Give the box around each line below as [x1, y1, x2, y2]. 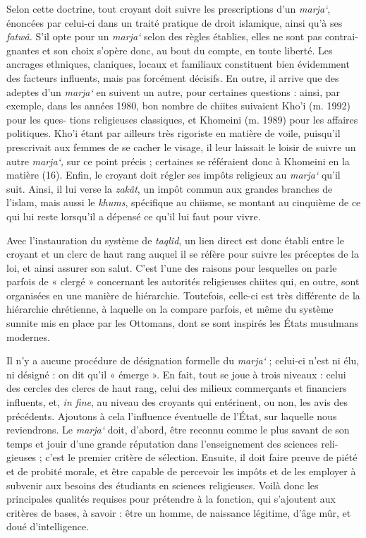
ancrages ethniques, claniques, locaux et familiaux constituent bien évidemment [6, 56, 350, 71]
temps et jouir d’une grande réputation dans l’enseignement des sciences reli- [6, 436, 338, 450]
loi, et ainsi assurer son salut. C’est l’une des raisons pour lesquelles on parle [6, 260, 337, 275]
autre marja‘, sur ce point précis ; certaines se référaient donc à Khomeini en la [6, 153, 350, 168]
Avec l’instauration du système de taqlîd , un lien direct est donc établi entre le [6, 232, 344, 247]
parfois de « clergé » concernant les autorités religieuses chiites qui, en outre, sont [6, 274, 360, 289]
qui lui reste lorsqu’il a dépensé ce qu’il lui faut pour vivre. [6, 208, 261, 223]
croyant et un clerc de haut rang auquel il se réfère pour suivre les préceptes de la [6, 246, 359, 261]
